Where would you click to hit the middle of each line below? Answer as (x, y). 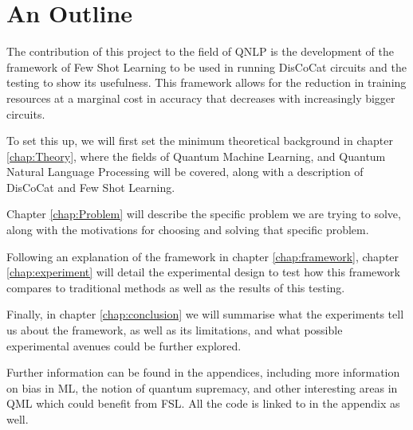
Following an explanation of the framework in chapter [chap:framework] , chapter (203, 256)
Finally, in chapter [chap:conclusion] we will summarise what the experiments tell (205, 314)
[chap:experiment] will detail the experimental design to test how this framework (203, 272)
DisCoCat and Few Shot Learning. (91, 187)
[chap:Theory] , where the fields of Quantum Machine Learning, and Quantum (196, 156)
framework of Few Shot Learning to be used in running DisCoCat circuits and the (206, 66)
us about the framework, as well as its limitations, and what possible (175, 330)
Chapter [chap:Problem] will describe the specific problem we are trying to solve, (204, 214)
